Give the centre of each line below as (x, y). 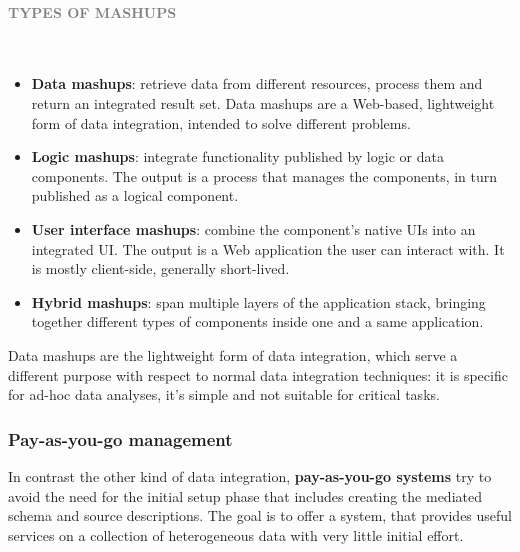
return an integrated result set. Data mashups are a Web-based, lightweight (263, 102)
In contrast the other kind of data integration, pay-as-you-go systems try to (250, 475)
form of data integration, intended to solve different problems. (221, 122)
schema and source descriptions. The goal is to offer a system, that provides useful (260, 515)
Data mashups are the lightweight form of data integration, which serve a (233, 354)
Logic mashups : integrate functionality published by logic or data (237, 156)
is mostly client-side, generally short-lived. (160, 268)
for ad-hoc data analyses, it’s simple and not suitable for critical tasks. (224, 394)
